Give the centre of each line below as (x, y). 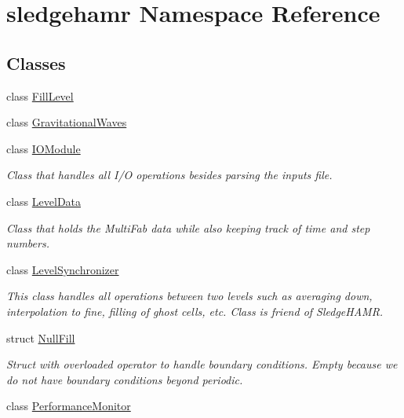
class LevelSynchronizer (63, 269)
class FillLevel (40, 95)
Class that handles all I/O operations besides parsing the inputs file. (169, 175)
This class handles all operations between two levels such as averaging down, (189, 296)
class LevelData (44, 201)
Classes (36, 62)
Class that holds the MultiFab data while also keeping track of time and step (188, 227)
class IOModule (44, 148)
